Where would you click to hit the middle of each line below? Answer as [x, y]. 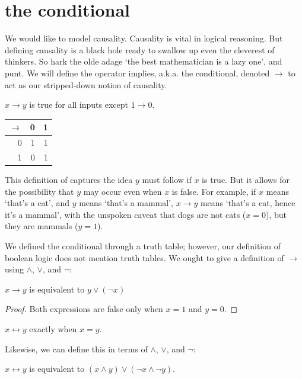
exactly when [53, 328]
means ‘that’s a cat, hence [248, 203]
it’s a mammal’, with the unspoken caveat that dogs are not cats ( [125, 214]
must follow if [167, 179]
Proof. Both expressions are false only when [84, 309]
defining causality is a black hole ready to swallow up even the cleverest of [140, 49]
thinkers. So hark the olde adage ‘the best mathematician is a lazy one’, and [144, 61]
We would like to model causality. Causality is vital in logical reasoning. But [144, 38]
